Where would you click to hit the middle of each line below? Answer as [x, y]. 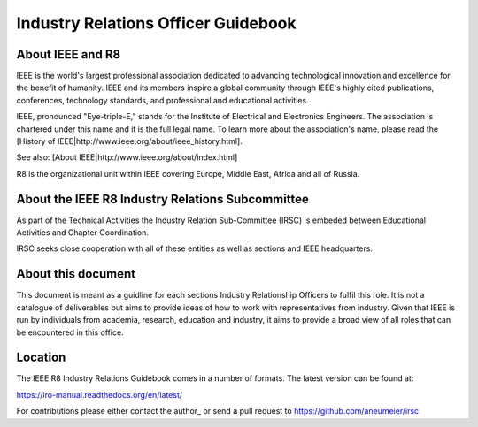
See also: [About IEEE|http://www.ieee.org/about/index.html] [127, 157]
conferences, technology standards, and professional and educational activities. [162, 100]
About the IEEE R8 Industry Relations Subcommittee [162, 199]
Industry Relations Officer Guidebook [156, 23]
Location [41, 358]
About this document [76, 274]
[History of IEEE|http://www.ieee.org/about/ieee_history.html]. [129, 141]
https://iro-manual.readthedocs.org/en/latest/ [100, 394]
